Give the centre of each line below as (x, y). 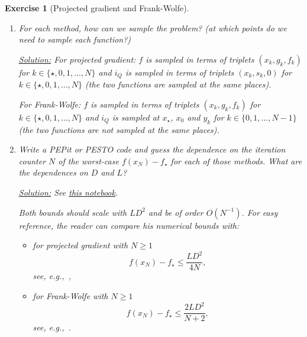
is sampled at (136, 117)
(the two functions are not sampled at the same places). (119, 129)
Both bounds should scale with (73, 212)
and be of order (176, 212)
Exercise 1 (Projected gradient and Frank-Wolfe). (97, 8)
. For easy (260, 212)
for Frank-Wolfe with (70, 295)
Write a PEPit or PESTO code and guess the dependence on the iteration (152, 149)
